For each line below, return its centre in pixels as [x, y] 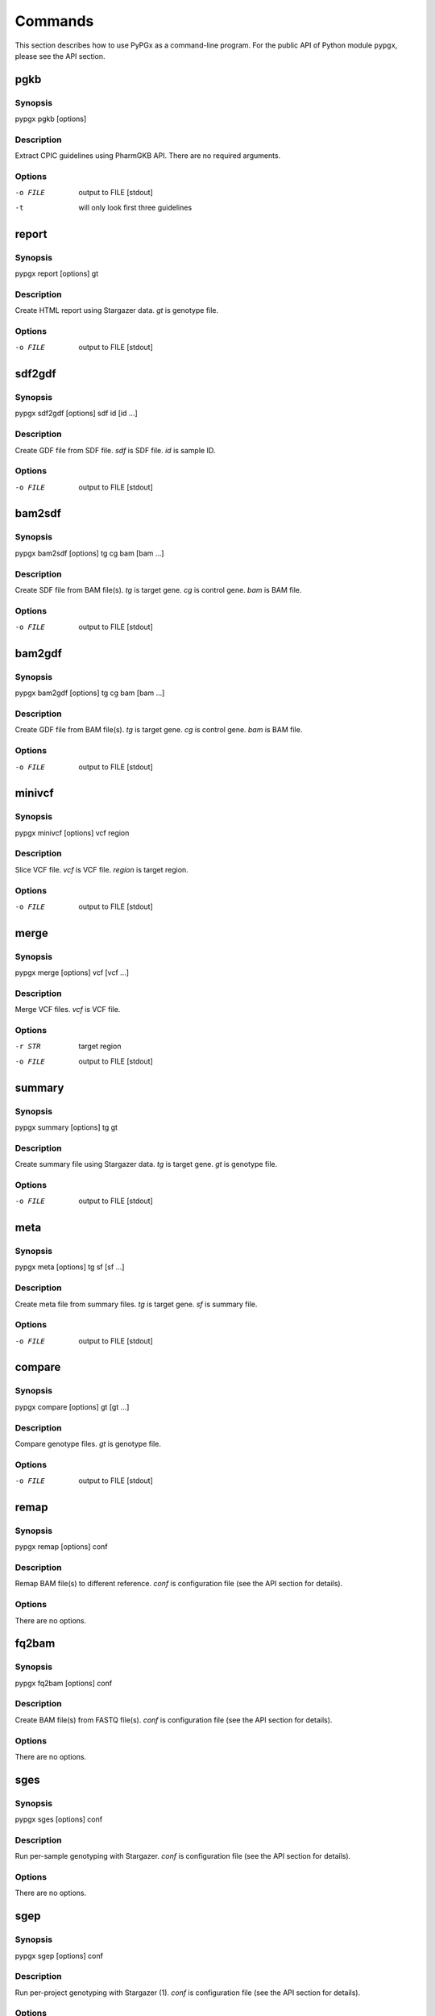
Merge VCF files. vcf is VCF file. [68, 1010]
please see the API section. [60, 56]
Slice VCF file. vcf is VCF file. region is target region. [101, 869]
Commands [54, 21]
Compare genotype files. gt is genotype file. [88, 1443]
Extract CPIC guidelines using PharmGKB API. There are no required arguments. [148, 156]
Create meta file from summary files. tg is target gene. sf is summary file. [136, 1304]
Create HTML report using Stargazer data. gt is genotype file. [117, 310]
